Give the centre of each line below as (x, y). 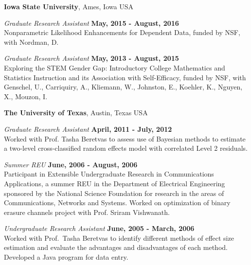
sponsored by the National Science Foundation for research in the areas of (114, 193)
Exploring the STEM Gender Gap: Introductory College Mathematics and (115, 67)
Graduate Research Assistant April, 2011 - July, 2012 (88, 129)
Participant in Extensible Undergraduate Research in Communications (109, 174)
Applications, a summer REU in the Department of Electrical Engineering (115, 183)
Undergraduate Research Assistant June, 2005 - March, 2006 (99, 228)
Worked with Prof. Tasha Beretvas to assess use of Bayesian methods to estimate (125, 138)
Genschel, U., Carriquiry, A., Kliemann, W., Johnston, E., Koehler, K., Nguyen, (123, 87)
